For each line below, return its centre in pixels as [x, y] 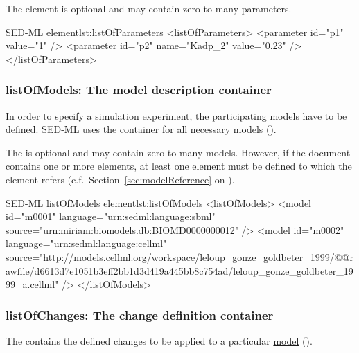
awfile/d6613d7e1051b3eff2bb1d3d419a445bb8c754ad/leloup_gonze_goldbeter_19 [179, 270]
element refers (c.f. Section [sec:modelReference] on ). [120, 179]
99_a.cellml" [32, 284]
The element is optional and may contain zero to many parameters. [149, 8]
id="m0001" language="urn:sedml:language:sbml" [111, 216]
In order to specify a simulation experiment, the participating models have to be [176, 115]
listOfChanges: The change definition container [140, 315]
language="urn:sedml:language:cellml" [86, 243]
